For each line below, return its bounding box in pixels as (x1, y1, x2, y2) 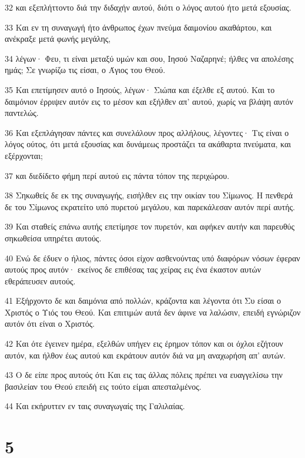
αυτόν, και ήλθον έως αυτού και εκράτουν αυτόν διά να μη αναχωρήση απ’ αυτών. (5, 349, 286, 361)
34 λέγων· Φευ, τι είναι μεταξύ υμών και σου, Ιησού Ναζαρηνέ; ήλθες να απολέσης (5, 52, 294, 64)
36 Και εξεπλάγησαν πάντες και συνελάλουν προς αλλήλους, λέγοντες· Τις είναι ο (5, 126, 289, 138)
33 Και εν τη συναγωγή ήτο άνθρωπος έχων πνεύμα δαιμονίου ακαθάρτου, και (5, 21, 272, 33)
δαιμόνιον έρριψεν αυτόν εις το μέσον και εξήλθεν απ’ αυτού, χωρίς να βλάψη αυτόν (5, 95, 293, 107)
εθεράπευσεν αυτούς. (5, 274, 76, 287)
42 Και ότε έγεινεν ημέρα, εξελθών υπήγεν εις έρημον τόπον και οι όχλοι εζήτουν (5, 337, 283, 350)
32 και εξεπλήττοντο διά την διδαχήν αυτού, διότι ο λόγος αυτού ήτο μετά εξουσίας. (5, 1, 291, 13)
